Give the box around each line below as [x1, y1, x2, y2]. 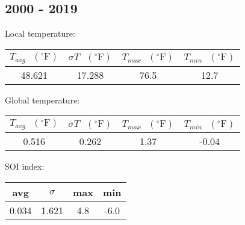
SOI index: [5, 160, 45, 173]
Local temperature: [5, 27, 75, 40]
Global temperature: [5, 93, 80, 106]
